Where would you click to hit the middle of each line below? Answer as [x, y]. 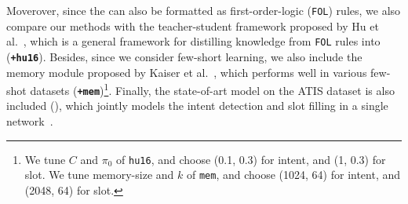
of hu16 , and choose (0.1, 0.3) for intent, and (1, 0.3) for [251, 159]
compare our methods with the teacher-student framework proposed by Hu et [193, 25]
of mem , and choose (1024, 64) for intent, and [293, 175]
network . [30, 121]
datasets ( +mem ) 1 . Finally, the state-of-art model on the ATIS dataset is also [212, 89]
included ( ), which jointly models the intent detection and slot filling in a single [197, 106]
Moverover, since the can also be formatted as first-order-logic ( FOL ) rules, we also [204, 10]
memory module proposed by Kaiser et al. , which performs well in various [187, 72]
